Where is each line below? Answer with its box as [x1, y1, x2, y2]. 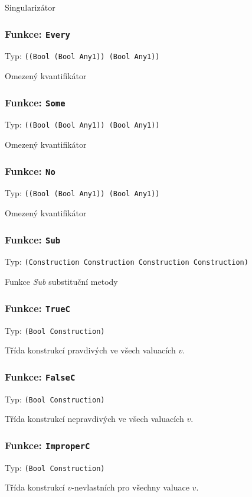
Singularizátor [5, 1, 55, 13]
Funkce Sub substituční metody [5, 275, 118, 288]
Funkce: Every [5, 26, 70, 41]
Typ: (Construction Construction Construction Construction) [5, 255, 248, 268]
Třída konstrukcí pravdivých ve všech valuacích [5, 344, 176, 356]
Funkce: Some [5, 95, 66, 109]
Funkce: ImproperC [5, 437, 90, 452]
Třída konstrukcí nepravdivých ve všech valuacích [5, 412, 184, 425]
